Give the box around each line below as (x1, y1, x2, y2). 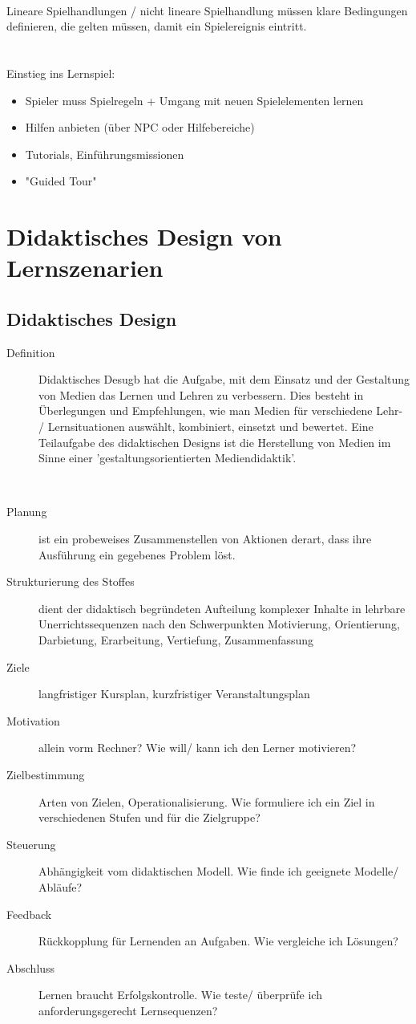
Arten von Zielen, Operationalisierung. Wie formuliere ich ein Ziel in (38, 793, 375, 810)
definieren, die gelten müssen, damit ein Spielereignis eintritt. (6, 18, 307, 35)
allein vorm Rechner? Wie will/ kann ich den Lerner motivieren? (38, 739, 357, 756)
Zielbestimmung (6, 766, 85, 782)
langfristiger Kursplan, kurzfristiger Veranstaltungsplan (38, 685, 310, 702)
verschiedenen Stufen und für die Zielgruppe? (38, 809, 261, 826)
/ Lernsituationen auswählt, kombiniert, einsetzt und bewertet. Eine (38, 418, 374, 435)
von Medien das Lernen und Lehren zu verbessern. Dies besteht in (38, 386, 364, 403)
